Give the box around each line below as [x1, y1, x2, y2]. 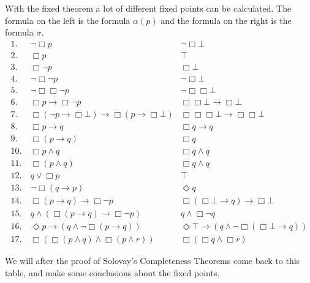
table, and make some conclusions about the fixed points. [5, 266, 220, 279]
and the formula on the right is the [161, 13, 292, 26]
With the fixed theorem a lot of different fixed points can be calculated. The [5, 2, 292, 14]
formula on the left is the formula [5, 13, 130, 26]
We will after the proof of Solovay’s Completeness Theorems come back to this [5, 254, 300, 267]
